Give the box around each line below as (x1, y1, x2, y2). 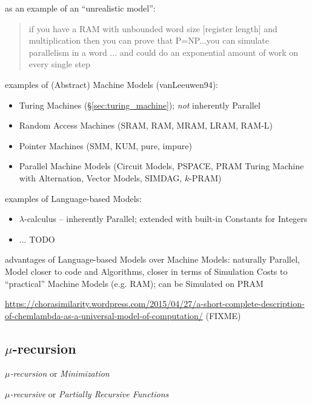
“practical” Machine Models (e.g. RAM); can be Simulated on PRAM (5, 277, 264, 289)
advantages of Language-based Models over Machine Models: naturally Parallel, (5, 253, 300, 266)
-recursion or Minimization (10, 367, 110, 380)
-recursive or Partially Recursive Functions (10, 388, 169, 400)
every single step (28, 58, 90, 70)
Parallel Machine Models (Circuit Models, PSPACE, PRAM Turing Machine (19, 160, 304, 172)
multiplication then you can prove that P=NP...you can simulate (28, 34, 269, 47)
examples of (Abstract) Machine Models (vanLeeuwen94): (5, 78, 219, 90)
